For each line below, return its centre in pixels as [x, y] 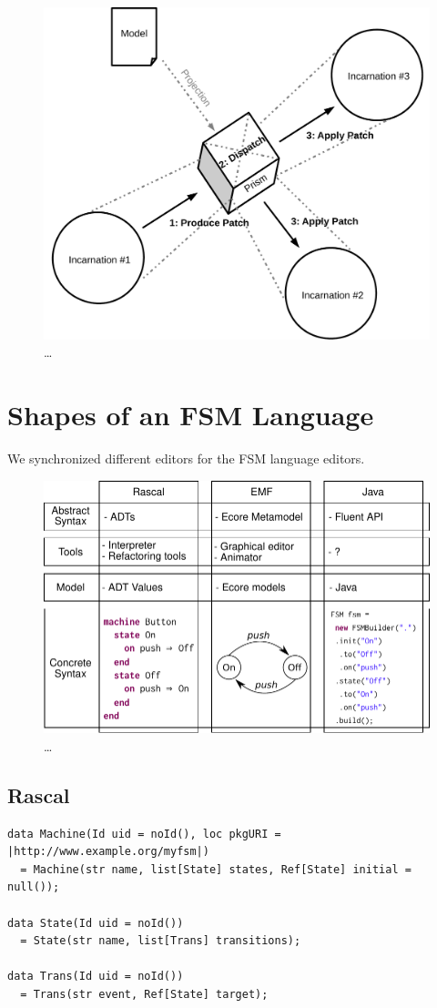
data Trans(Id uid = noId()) [96, 977]
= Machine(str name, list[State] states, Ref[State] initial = [216, 869]
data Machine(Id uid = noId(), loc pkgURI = [144, 834]
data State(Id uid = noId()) [96, 923]
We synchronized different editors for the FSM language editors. [186, 458]
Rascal [39, 794]
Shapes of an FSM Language [191, 415]
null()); [34, 887]
